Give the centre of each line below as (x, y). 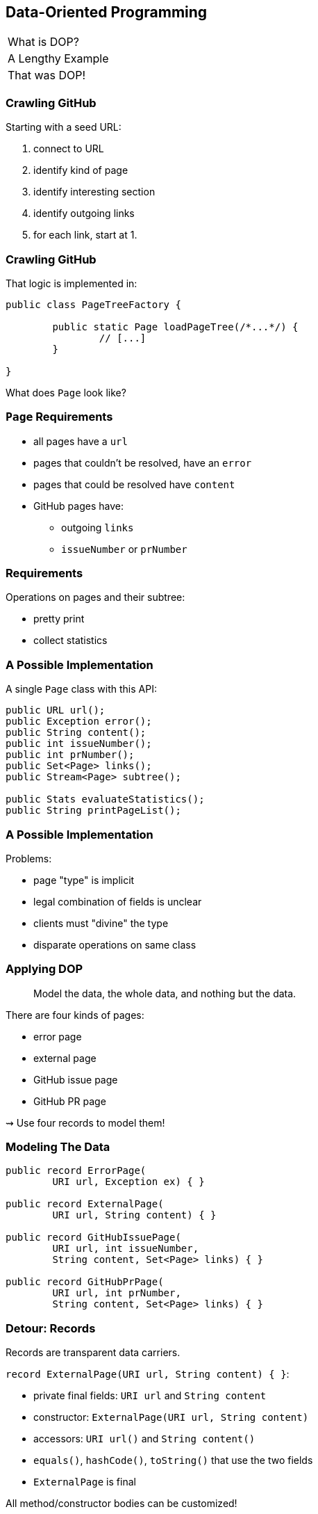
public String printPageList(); (93, 811)
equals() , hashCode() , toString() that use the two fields (173, 1460)
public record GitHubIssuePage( (93, 1238)
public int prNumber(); (70, 755)
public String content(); (76, 733)
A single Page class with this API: (81, 689)
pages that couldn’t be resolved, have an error (143, 462)
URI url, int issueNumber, (126, 1249)
